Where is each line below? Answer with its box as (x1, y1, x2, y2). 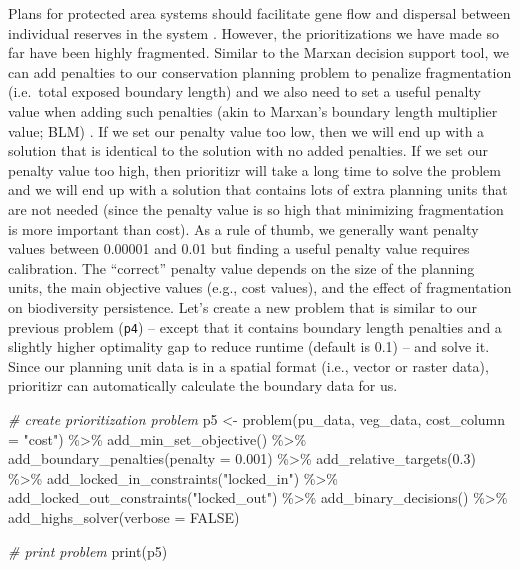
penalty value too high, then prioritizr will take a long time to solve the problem (8, 159, 501, 180)
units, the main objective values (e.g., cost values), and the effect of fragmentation (8, 277, 512, 298)
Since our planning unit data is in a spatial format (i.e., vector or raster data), (8, 355, 489, 376)
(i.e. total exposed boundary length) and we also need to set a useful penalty (8, 81, 481, 102)
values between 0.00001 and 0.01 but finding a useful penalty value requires (8, 238, 470, 259)
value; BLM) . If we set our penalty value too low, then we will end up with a (8, 120, 485, 141)
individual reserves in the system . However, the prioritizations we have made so (8, 22, 499, 43)
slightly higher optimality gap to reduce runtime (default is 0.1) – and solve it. (8, 336, 490, 357)
